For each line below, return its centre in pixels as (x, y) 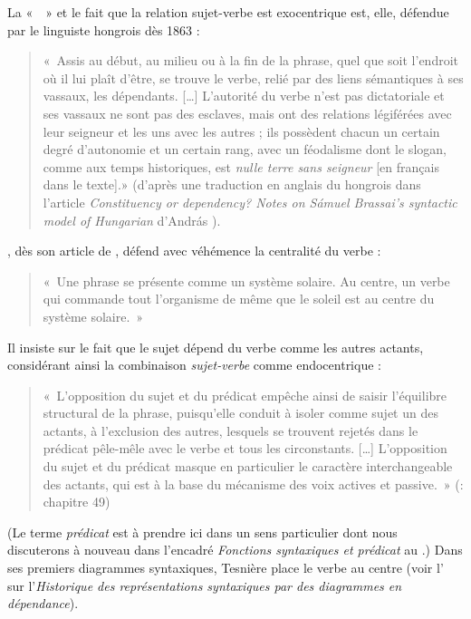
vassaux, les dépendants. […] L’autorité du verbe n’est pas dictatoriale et (244, 96)
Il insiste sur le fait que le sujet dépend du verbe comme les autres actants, (216, 347)
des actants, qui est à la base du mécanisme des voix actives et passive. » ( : (253, 484)
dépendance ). (43, 603)
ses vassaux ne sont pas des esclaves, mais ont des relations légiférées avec (247, 113)
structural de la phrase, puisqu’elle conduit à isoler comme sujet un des (240, 413)
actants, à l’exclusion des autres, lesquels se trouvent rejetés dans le (231, 430)
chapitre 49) (77, 502)
